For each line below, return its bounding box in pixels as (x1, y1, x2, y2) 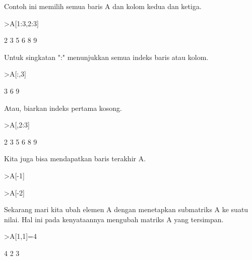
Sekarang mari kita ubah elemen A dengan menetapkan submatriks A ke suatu (4, 204, 248, 215)
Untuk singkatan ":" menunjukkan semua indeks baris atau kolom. (4, 51, 209, 62)
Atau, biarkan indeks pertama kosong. (4, 102, 122, 113)
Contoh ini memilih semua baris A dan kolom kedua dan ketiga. (4, 1, 202, 11)
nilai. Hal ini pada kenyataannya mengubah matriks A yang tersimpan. (4, 214, 224, 224)
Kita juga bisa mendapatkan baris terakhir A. (4, 153, 146, 164)
